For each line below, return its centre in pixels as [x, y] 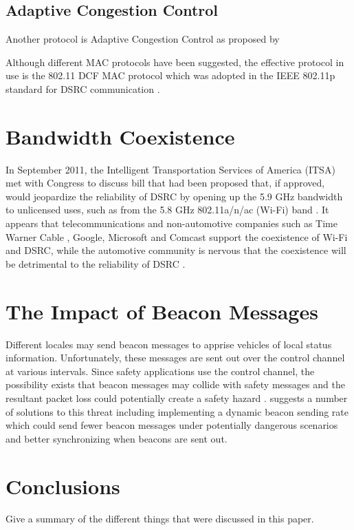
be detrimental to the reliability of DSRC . [96, 263]
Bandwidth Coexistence [120, 136]
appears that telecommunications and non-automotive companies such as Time [172, 223]
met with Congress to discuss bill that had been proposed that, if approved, [165, 183]
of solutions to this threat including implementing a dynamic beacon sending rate [177, 411]
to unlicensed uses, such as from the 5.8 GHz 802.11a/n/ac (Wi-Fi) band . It [167, 210]
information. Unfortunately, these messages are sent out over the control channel [175, 358]
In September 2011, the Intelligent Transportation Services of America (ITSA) [170, 169]
